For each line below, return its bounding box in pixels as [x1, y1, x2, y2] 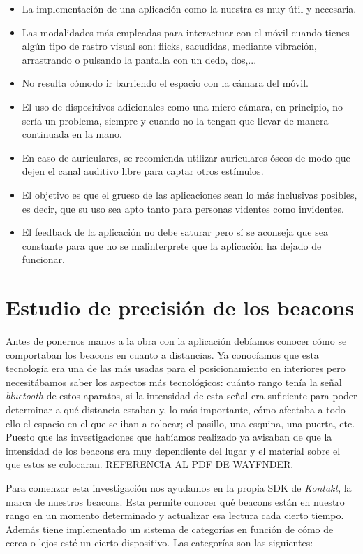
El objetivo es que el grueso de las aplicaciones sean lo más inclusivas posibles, [22, 187, 357, 201]
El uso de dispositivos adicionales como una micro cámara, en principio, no [22, 99, 343, 113]
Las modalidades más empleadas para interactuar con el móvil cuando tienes [22, 24, 350, 39]
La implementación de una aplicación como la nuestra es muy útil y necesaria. [22, 1, 357, 15]
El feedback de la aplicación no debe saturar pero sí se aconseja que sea [22, 225, 328, 239]
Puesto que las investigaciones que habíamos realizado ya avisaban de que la [6, 429, 332, 444]
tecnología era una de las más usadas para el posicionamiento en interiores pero [6, 361, 346, 376]
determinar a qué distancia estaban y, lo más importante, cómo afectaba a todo [6, 402, 346, 416]
